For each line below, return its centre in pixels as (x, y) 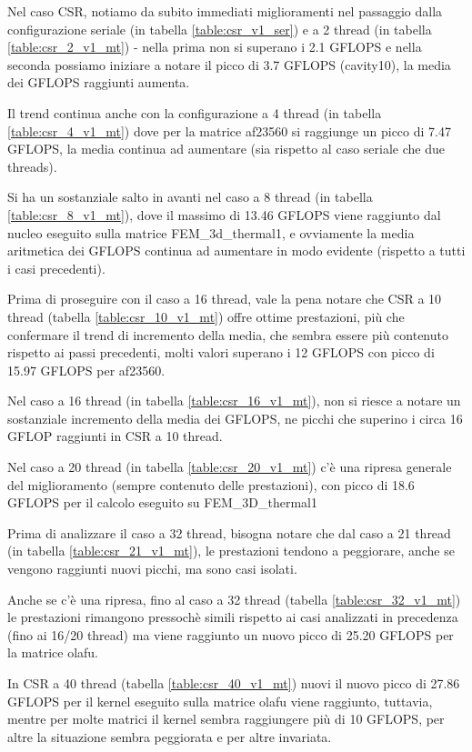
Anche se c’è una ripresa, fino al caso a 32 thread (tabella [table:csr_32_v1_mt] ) (234, 599)
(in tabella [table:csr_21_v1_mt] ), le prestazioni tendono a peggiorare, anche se (231, 551)
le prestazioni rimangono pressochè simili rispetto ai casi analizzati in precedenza (233, 617)
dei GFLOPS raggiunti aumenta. (99, 82)
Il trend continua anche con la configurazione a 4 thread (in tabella (195, 112)
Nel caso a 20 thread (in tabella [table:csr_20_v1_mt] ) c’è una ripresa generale (230, 467)
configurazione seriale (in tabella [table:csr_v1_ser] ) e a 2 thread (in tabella (220, 29)
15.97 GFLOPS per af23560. (86, 370)
